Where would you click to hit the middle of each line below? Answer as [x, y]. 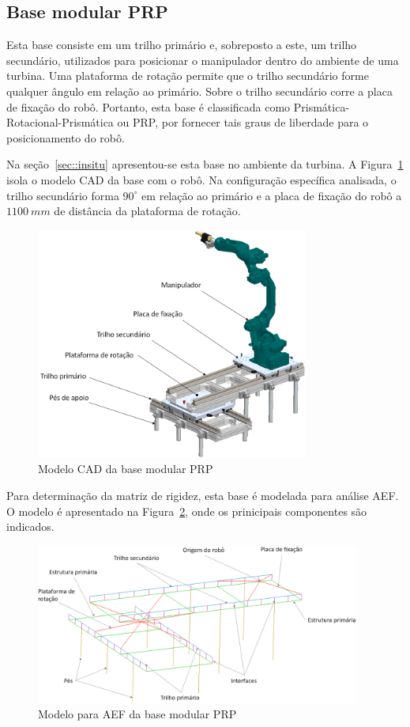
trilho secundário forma [63, 195]
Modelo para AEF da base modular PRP [137, 714]
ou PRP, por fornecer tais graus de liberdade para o [243, 122]
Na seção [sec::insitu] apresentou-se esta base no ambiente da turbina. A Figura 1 [205, 164]
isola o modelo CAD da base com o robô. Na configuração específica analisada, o [201, 179]
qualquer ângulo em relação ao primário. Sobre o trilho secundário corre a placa [199, 91]
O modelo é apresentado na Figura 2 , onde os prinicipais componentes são [187, 511]
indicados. [30, 526]
